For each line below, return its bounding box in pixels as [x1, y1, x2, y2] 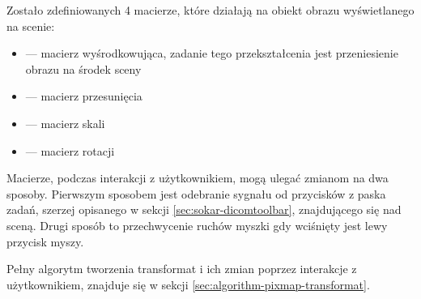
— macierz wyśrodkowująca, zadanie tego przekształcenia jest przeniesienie [25, 45, 398, 62]
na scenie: [6, 17, 55, 34]
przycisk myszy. [6, 233, 84, 250]
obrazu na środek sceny [25, 60, 142, 77]
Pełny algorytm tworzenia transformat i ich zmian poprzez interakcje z [6, 260, 357, 277]
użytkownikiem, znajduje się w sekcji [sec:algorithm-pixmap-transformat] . [6, 276, 370, 293]
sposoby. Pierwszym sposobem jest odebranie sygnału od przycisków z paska [6, 185, 386, 202]
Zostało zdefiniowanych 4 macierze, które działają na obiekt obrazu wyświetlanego [6, 2, 415, 18]
